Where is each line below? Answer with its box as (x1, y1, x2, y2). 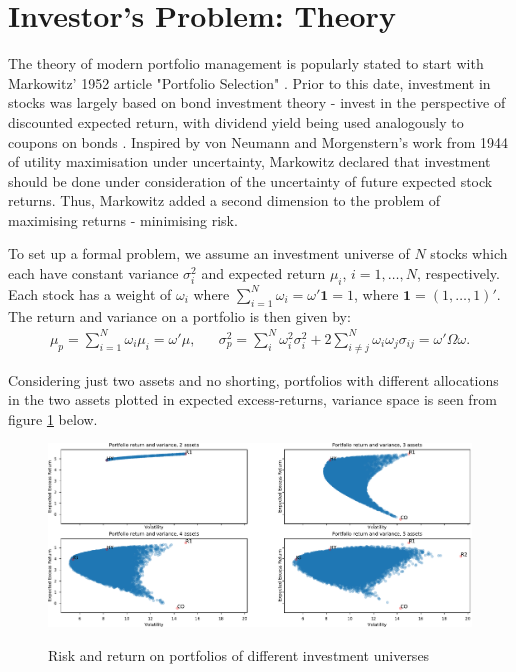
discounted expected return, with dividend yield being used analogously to (8, 111, 464, 132)
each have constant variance (8, 263, 179, 284)
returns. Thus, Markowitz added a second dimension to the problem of (8, 190, 441, 211)
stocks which (430, 243, 508, 264)
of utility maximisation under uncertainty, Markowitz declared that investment (8, 151, 491, 172)
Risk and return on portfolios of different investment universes (48, 644, 430, 665)
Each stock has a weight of (8, 283, 172, 304)
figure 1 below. (8, 408, 98, 429)
